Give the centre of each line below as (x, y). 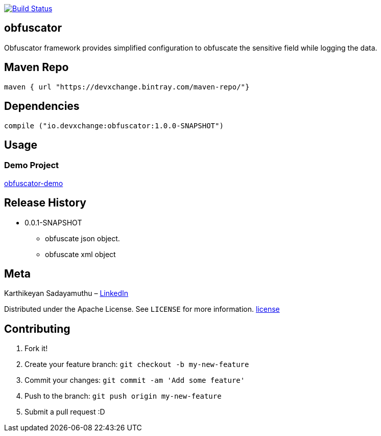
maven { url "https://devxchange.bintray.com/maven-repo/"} (127, 87)
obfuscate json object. (82, 238)
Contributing (37, 329)
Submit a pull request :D (65, 412)
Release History (45, 203)
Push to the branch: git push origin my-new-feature (123, 396)
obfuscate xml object (80, 254)
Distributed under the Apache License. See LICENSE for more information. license (142, 309)
